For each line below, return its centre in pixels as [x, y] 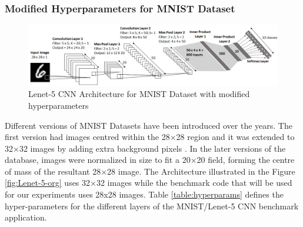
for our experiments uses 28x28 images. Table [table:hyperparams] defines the [144, 194]
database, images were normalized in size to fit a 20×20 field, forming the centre [150, 160]
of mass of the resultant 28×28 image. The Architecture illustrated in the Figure [150, 171]
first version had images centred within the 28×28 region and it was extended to [150, 137]
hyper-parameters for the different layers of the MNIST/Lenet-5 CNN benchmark [152, 206]
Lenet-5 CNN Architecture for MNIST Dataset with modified [139, 94]
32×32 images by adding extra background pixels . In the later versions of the [145, 148]
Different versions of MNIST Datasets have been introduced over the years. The [149, 125]
